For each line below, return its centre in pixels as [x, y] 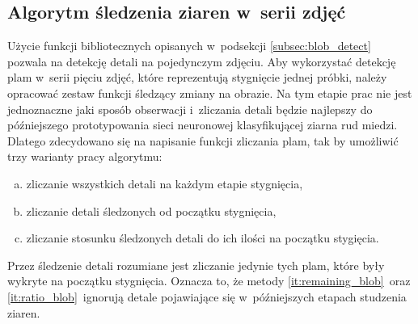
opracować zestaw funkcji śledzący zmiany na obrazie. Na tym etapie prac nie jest [210, 93]
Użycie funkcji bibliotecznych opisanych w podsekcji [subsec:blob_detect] [189, 46]
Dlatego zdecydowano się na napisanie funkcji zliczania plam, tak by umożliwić [203, 140]
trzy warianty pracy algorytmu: [85, 156]
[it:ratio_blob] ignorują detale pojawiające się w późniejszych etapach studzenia [207, 296]
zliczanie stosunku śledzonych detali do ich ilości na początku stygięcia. [203, 238]
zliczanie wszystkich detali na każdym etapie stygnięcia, [165, 183]
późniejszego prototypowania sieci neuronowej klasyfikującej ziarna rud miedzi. [203, 125]
